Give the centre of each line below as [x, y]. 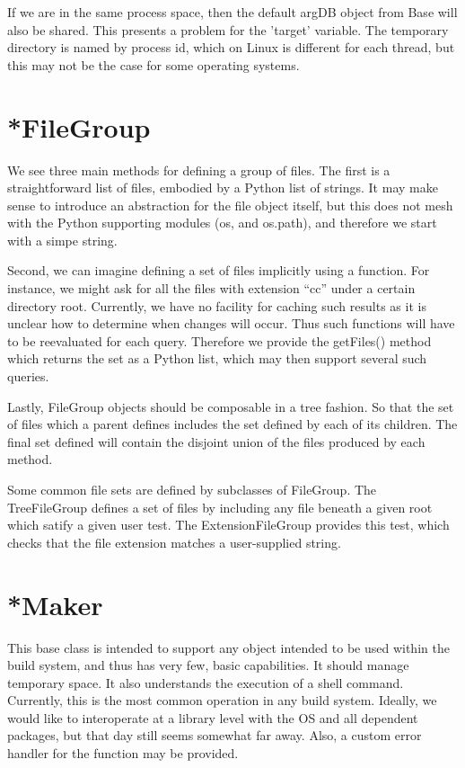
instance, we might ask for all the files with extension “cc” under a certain [211, 288]
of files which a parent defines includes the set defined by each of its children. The [232, 424]
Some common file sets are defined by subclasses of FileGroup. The [192, 489]
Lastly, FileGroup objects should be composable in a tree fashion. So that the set [231, 406]
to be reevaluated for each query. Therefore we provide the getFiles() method [219, 340]
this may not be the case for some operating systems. [154, 64]
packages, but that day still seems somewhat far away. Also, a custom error [215, 735]
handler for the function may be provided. [123, 753]
